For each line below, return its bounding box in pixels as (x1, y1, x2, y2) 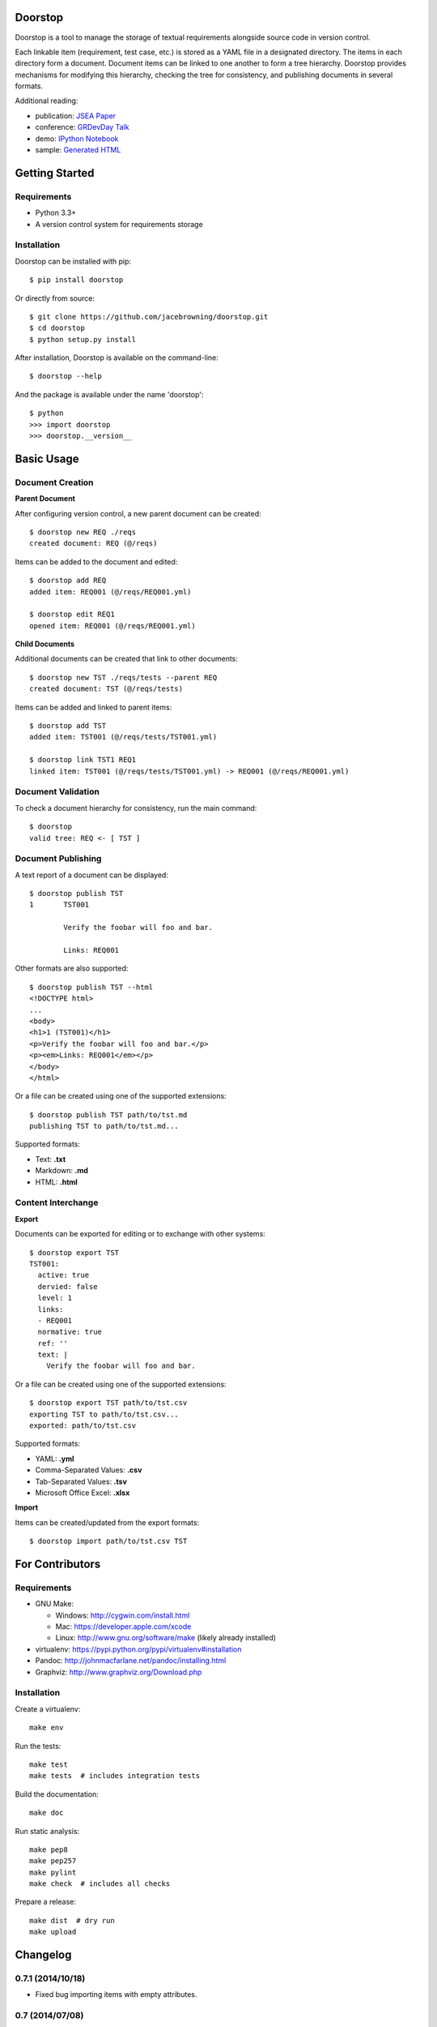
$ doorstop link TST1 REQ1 (29, 755, 137, 765)
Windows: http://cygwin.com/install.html (55, 1610, 190, 1620)
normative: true (37, 1327, 103, 1337)
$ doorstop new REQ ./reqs (29, 527, 137, 537)
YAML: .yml (35, 1454, 74, 1463)
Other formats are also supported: (15, 963, 129, 973)
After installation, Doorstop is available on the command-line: (15, 353, 218, 362)
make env (29, 1723, 64, 1733)
